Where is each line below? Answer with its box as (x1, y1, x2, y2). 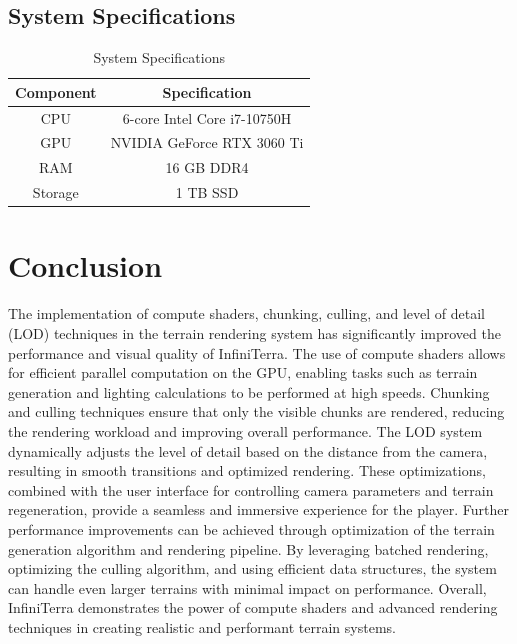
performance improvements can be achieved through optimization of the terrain (8, 518, 495, 539)
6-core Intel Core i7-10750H (122, 107, 292, 128)
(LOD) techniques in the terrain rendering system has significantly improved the (8, 322, 501, 343)
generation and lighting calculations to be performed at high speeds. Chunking (8, 381, 490, 402)
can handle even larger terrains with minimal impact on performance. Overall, (8, 577, 487, 598)
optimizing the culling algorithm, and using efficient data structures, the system (8, 558, 497, 579)
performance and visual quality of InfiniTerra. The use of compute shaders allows (8, 342, 506, 363)
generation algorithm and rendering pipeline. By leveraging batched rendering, (8, 538, 489, 559)
